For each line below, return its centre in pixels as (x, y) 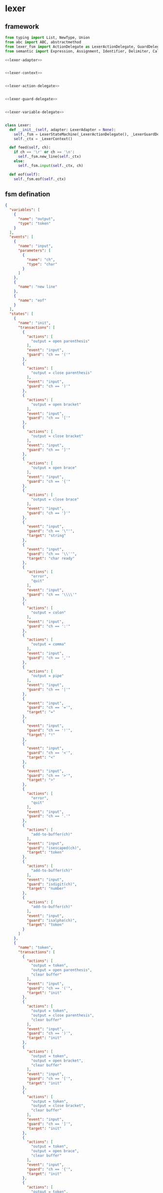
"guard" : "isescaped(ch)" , (54, 848)
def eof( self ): (25, 174)
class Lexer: (18, 125)
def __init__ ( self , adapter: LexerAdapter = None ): (63, 129)
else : (19, 161)
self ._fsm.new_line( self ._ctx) (49, 157)
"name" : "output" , (36, 219)
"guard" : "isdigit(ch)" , (52, 884)
